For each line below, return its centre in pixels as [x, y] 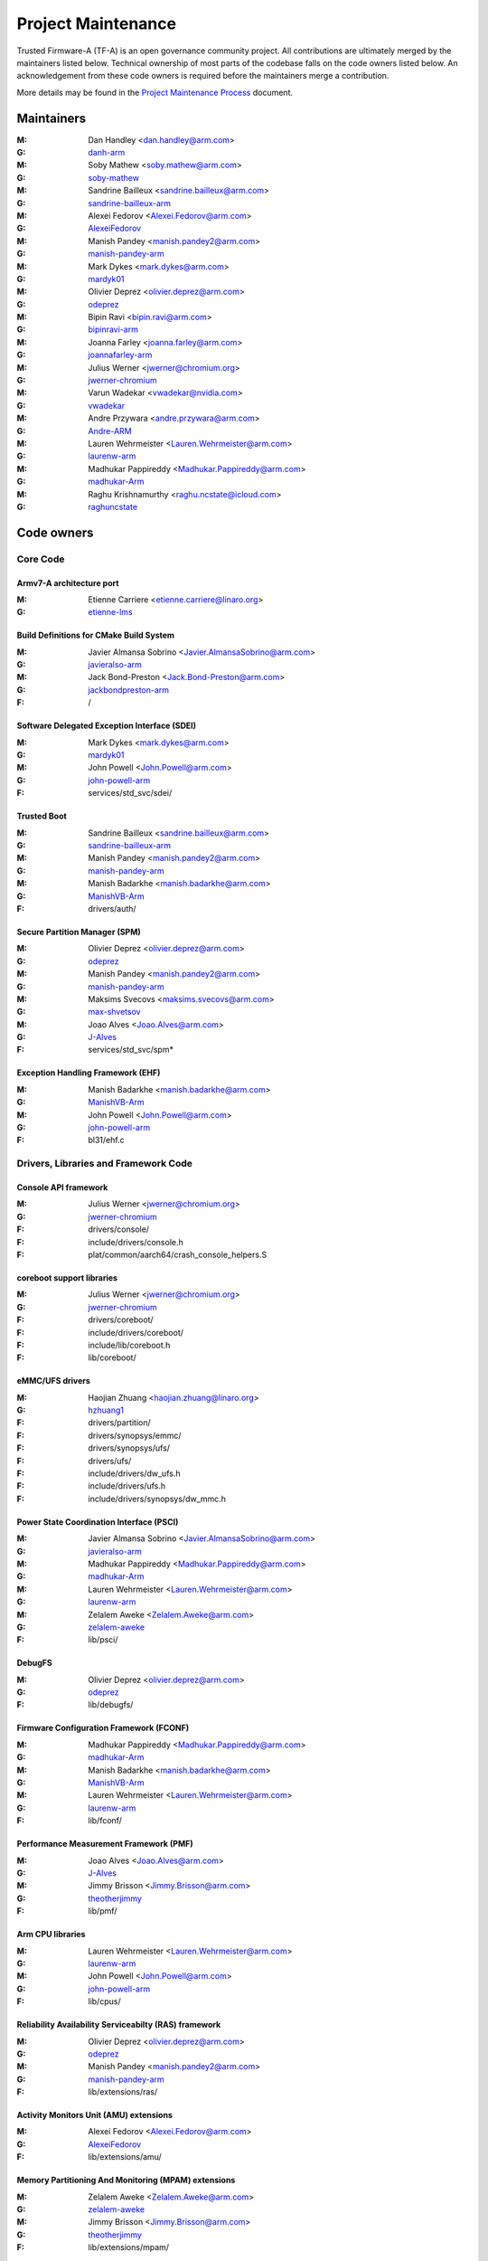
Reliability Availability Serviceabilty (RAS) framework [119, 2025]
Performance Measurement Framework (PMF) [105, 1844]
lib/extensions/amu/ [125, 2157]
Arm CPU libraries [51, 1935]
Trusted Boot [42, 816]
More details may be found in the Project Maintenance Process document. [155, 92]
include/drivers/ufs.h [127, 1486]
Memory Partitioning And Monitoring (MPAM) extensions [126, 2181]
